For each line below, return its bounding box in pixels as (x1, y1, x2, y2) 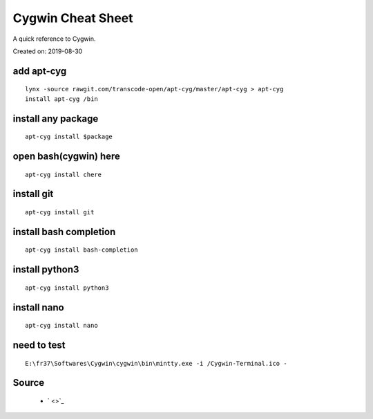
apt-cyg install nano (25, 322, 98, 330)
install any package (12, 113, 99, 124)
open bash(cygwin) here (12, 150, 121, 162)
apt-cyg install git (25, 208, 95, 216)
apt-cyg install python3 (25, 283, 109, 292)
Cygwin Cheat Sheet (12, 10, 133, 26)
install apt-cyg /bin (25, 95, 98, 103)
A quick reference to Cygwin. (12, 35, 96, 43)
